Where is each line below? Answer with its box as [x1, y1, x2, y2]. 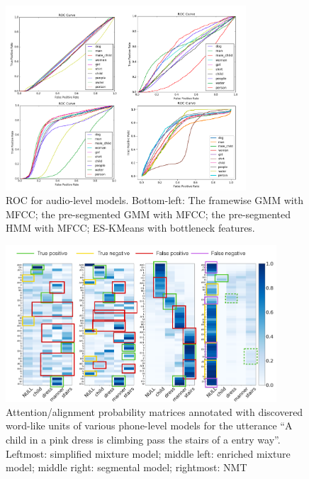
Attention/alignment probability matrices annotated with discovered [6, 404, 303, 419]
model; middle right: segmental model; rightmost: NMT [6, 460, 247, 475]
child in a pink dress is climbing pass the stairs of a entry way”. [6, 432, 281, 446]
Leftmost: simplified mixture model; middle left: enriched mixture [6, 446, 291, 461]
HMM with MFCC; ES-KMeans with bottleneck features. [6, 220, 255, 235]
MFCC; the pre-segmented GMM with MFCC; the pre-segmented [6, 206, 291, 221]
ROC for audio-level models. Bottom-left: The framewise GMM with [6, 193, 303, 208]
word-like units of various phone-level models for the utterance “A [6, 418, 293, 433]
